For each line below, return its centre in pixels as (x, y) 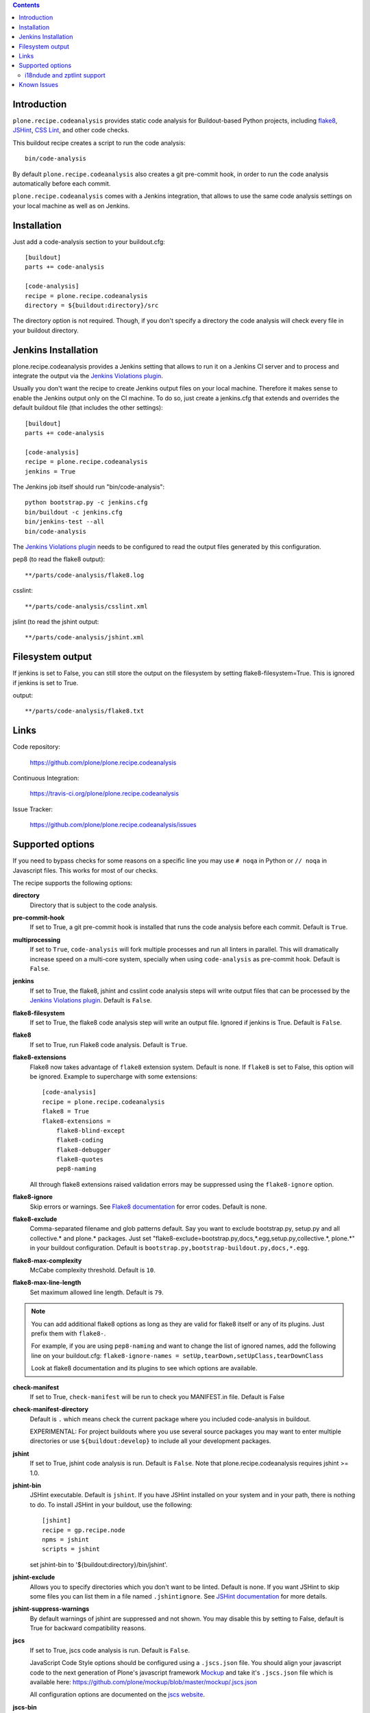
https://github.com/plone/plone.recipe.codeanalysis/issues (113, 825)
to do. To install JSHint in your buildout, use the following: (111, 1505)
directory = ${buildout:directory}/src (92, 306)
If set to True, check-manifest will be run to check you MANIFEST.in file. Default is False (157, 1396)
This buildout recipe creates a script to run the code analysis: (99, 143)
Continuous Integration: (46, 778)
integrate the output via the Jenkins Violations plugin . (88, 376)
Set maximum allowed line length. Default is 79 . (97, 1292)
